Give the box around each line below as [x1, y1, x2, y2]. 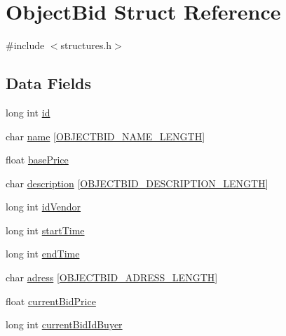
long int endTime [6, 246, 80, 261]
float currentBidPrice [6, 293, 96, 308]
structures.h [60, 38, 112, 53]
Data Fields [6, 72, 92, 94]
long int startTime [6, 222, 85, 237]
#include [6, 38, 45, 53]
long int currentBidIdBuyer [6, 317, 123, 332]
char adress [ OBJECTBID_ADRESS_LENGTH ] [6, 270, 218, 285]
